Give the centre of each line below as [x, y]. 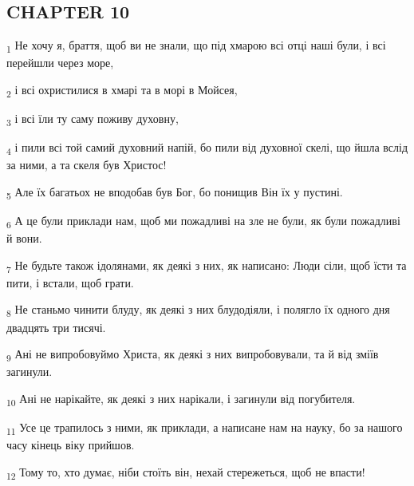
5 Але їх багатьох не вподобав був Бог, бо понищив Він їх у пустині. [175, 192]
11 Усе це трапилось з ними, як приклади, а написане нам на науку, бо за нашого [205, 428]
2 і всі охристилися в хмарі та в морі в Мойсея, [122, 90]
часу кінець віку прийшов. [71, 445]
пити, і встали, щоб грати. [70, 282]
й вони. [24, 238]
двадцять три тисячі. [56, 327]
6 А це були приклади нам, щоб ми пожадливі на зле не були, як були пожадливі [203, 221]
